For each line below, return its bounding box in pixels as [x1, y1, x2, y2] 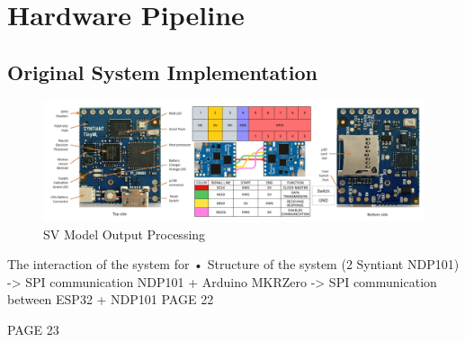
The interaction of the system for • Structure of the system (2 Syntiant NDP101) [7, 255, 460, 274]
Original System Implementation [7, 58, 317, 85]
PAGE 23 [7, 319, 59, 338]
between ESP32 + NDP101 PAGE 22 [7, 290, 214, 309]
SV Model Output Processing [43, 224, 206, 243]
